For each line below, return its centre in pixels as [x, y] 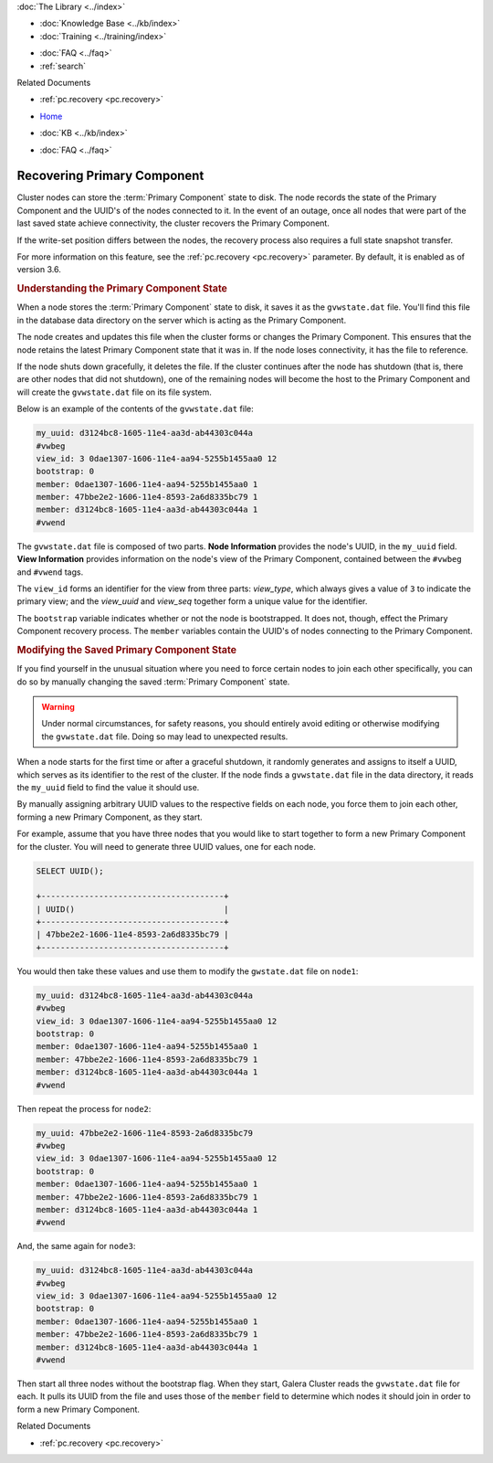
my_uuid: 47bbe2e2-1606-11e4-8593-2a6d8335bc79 [144, 1133]
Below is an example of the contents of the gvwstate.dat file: [136, 409]
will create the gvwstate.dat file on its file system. [114, 392]
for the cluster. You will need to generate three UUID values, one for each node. [167, 846]
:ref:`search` [63, 66]
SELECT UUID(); [70, 871]
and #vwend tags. [50, 572]
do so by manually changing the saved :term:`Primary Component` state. [153, 682]
